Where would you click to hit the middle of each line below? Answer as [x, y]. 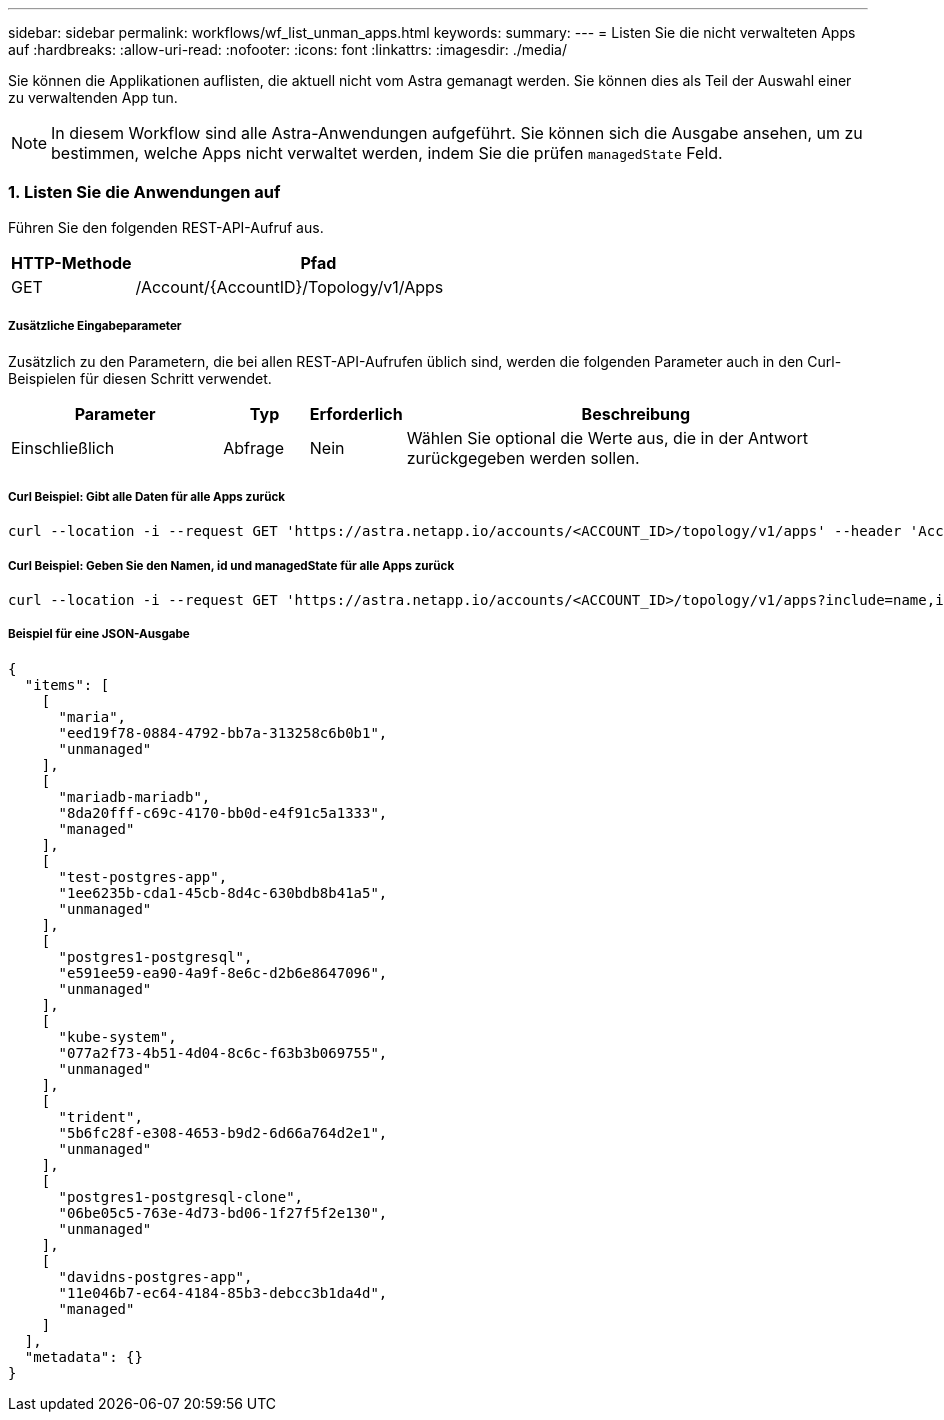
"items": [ [67, 684]
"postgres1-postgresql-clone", [181, 1196]
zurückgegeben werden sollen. [523, 457]
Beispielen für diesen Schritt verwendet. [140, 378]
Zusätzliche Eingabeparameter [95, 326]
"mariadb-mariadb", [134, 796]
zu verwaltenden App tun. [93, 97]
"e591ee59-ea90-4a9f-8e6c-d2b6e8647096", [223, 972]
